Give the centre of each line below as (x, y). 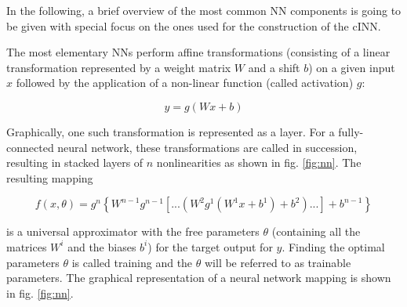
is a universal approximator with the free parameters (133, 231)
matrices (27, 246)
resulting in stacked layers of (75, 163)
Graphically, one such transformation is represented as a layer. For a (171, 131)
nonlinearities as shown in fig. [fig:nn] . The (259, 163)
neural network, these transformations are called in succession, (207, 147)
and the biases (102, 246)
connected (30, 147)
